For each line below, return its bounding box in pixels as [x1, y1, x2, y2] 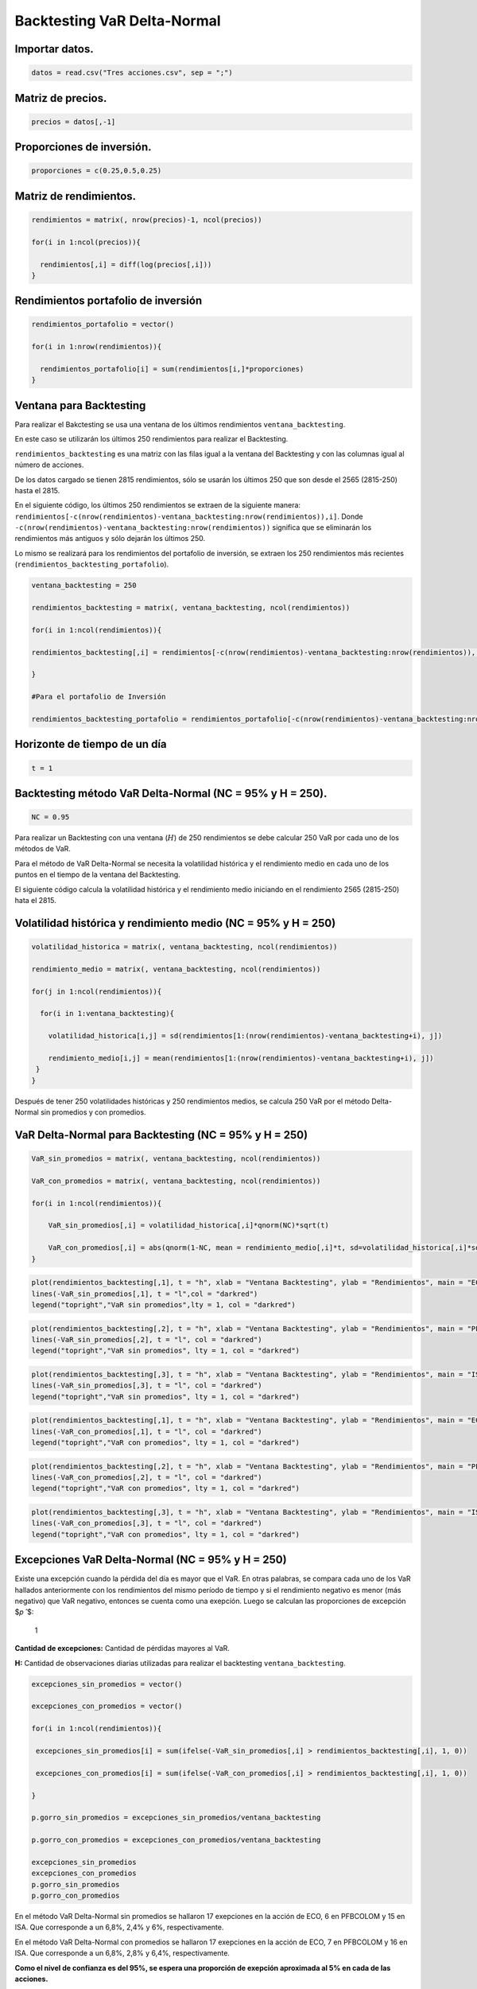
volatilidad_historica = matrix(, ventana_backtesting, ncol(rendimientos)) [31, 943, 338, 952]
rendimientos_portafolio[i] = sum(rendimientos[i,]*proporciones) [40, 364, 304, 374]
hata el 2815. [14, 896, 56, 905]
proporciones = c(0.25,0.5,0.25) [31, 166, 162, 175]
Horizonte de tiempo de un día [14, 738, 167, 751]
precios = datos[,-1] [31, 117, 116, 127]
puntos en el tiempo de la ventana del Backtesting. [14, 870, 180, 879]
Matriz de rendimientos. [14, 189, 137, 203]
